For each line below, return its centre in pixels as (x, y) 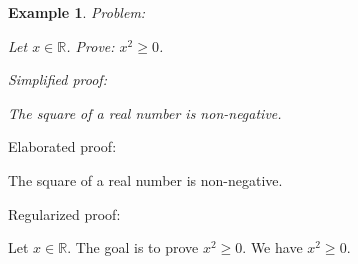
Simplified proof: (57, 79)
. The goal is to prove (133, 247)
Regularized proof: (64, 213)
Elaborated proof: (62, 146)
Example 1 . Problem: (77, 12)
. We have (272, 247)
